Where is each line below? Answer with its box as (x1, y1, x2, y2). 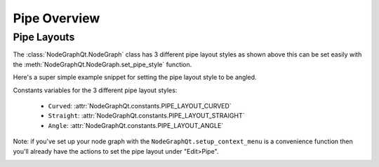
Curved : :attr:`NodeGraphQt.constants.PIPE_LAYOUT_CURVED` (48, 101, 232, 110)
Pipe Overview (13, 10, 100, 26)
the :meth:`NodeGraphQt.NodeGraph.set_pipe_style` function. (13, 60, 192, 68)
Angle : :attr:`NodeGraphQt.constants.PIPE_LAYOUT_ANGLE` (48, 121, 224, 129)
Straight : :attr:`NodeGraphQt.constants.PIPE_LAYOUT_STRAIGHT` (48, 112, 245, 120)
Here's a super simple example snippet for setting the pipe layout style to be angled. (13, 73, 257, 82)
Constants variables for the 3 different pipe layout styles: (13, 86, 178, 94)
